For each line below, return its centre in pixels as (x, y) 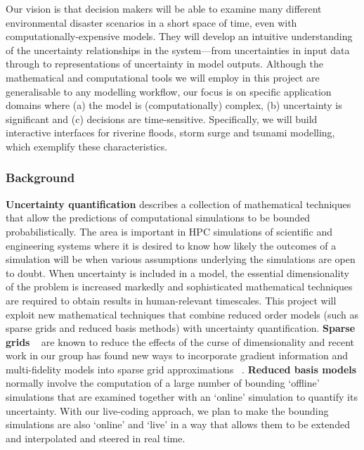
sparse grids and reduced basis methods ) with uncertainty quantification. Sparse (181, 328)
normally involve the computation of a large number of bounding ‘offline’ (163, 383)
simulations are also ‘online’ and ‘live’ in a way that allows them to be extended (178, 424)
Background (40, 178)
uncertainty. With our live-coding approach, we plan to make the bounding (167, 410)
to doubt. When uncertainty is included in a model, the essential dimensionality (177, 272)
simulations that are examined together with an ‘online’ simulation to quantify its (182, 397)
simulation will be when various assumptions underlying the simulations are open (181, 259)
